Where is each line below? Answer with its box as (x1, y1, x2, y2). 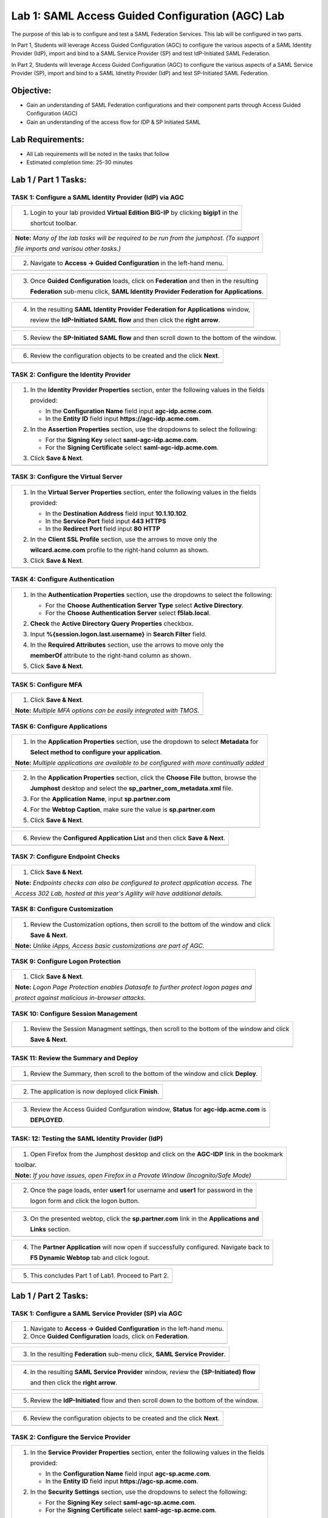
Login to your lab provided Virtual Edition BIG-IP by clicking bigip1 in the (30, 208, 239, 217)
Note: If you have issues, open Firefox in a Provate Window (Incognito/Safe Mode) (15, 1171, 251, 1179)
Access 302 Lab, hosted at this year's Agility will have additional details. (15, 889, 223, 897)
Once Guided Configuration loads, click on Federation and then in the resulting (30, 277, 259, 285)
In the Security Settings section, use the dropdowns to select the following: (30, 1488, 247, 1496)
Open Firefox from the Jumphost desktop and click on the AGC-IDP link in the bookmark (30, 1149, 283, 1158)
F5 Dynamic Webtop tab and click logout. (30, 1253, 150, 1262)
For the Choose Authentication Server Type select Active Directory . (45, 601, 244, 610)
